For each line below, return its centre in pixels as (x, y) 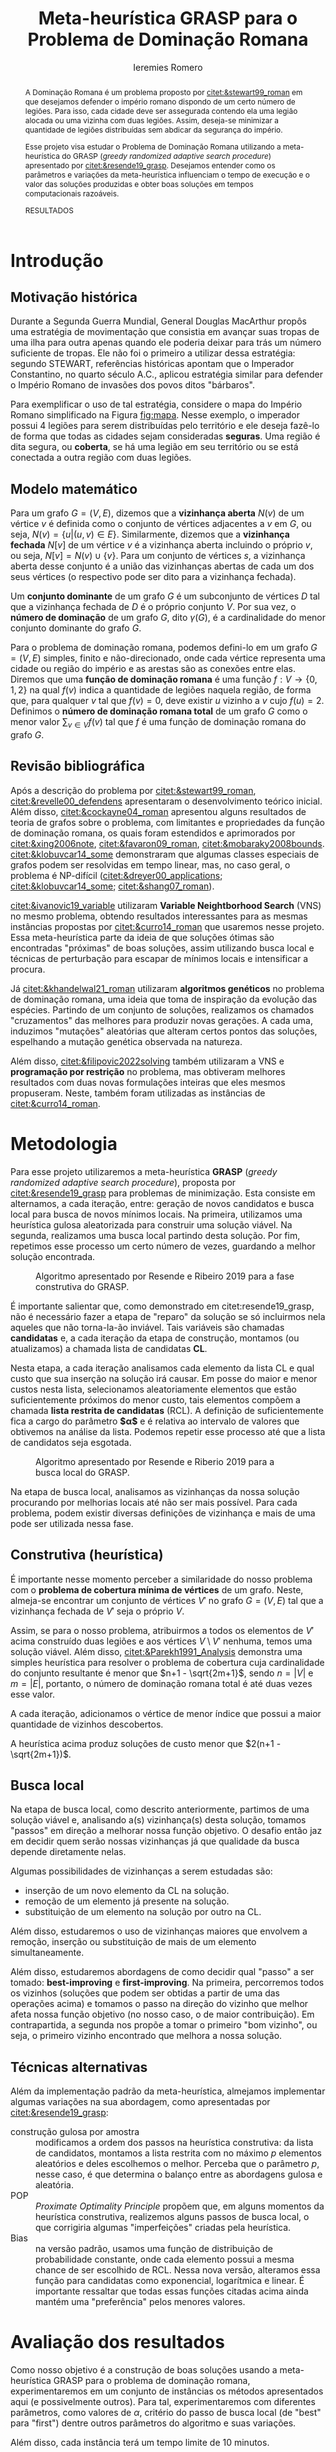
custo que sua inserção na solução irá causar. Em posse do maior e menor (164, 1378)
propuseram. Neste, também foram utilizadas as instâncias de (138, 1093)
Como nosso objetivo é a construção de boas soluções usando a (144, 2370)
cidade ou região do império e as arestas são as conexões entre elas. (153, 669)
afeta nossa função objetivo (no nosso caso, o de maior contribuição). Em (162, 2014)
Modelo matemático (74, 488)
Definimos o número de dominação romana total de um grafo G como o (159, 711)
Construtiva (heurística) (87, 1555)
